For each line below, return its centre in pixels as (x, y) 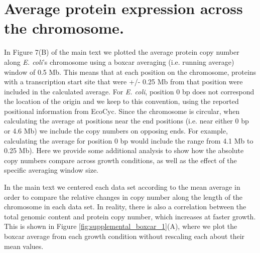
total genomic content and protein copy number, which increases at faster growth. (130, 216)
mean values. (24, 246)
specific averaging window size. (51, 170)
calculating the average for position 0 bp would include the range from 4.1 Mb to (129, 140)
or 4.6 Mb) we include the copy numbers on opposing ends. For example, (116, 131)
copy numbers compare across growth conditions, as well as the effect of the (120, 160)
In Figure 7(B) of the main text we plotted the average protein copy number (122, 52)
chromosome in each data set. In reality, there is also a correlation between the (125, 207)
